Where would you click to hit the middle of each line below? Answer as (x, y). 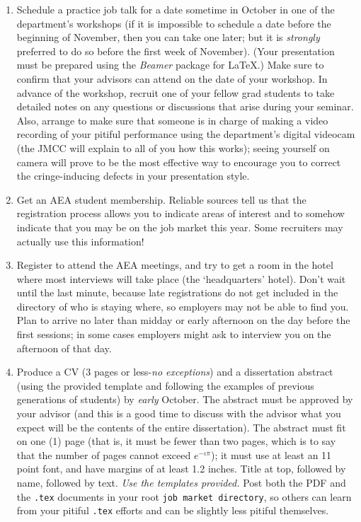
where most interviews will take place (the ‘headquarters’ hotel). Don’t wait (181, 278)
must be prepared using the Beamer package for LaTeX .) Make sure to (170, 65)
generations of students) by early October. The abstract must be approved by (185, 399)
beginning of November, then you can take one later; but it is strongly (168, 37)
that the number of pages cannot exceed (104, 454)
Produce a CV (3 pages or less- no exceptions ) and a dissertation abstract (175, 372)
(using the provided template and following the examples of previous (165, 385)
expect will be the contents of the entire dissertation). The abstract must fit (181, 427)
